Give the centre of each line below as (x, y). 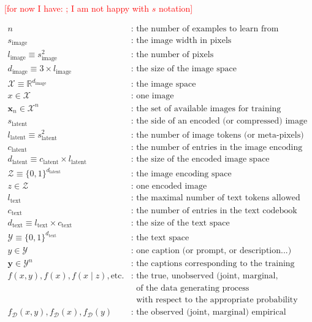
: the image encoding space (181, 174)
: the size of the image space (184, 69)
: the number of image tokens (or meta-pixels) (217, 135)
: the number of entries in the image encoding (217, 147)
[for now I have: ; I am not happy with (77, 8)
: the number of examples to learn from (205, 29)
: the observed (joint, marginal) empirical (208, 312)
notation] (176, 8)
